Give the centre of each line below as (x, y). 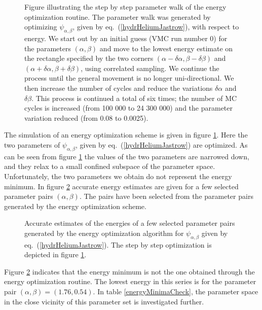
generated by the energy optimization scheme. (75, 206)
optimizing (41, 27)
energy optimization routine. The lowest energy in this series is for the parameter (130, 281)
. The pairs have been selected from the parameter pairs (166, 196)
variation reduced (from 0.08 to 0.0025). (86, 117)
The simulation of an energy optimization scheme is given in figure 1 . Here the (126, 135)
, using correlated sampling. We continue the (150, 68)
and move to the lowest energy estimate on (166, 48)
